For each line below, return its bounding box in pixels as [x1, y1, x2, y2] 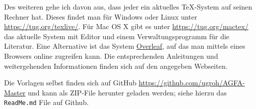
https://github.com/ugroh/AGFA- [139, 77, 245, 88]
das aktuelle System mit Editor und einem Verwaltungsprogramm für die [4, 31, 230, 41]
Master [4, 87, 26, 97]
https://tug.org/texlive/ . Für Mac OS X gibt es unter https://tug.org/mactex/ [4, 21, 248, 32]
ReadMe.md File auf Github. [4, 97, 89, 107]
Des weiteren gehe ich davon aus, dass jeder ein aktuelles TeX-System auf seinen [4, 2, 252, 12]
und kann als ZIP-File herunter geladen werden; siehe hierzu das [28, 87, 227, 97]
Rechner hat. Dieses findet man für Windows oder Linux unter [4, 11, 198, 22]
